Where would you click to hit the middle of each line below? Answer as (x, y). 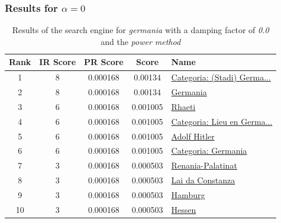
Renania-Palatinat (204, 165)
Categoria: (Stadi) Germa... (221, 77)
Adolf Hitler (193, 136)
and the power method (141, 41)
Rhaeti (183, 106)
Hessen (184, 209)
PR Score (104, 62)
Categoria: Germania (209, 151)
